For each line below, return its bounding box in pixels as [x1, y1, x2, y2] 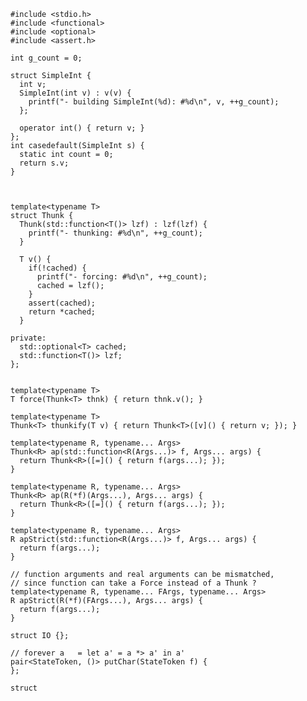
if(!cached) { [28, 263, 87, 273]
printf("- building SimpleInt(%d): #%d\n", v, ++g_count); [28, 97, 280, 107]
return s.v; [19, 158, 70, 168]
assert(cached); [28, 298, 97, 308]
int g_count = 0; [10, 53, 83, 63]
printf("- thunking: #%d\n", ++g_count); [28, 228, 203, 238]
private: [10, 333, 47, 343]
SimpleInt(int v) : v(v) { [19, 88, 132, 98]
